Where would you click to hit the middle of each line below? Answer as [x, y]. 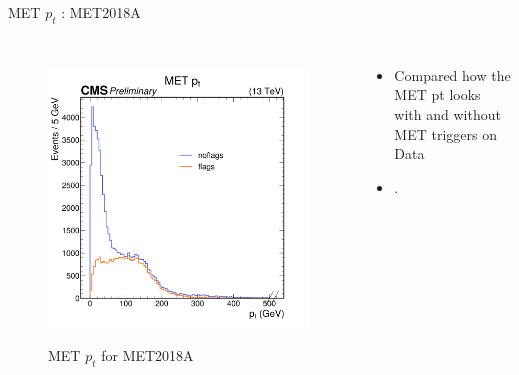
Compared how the [452, 74]
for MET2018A [147, 354]
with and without [447, 113]
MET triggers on [445, 133]
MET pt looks [437, 94]
